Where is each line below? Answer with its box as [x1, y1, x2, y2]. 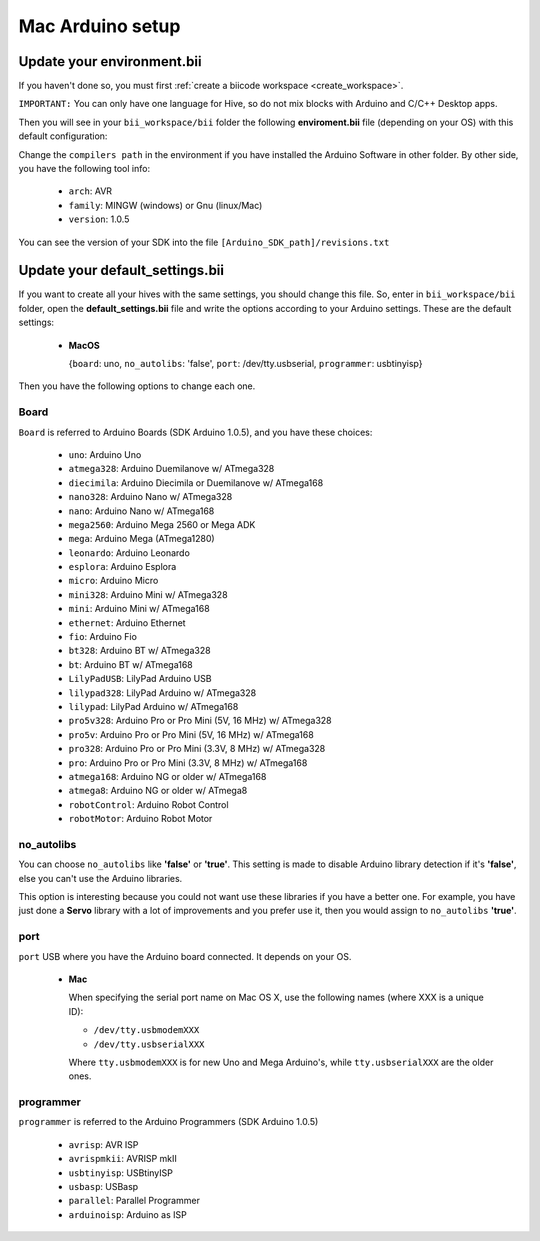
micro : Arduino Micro [68, 575, 159, 587]
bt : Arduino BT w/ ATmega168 [68, 658, 194, 670]
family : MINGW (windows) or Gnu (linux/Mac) [68, 199, 263, 211]
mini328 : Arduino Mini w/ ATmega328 [68, 588, 229, 600]
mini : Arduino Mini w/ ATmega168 [68, 603, 210, 615]
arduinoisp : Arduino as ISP [68, 1208, 187, 1220]
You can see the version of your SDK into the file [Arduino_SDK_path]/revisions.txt [18, 236, 390, 248]
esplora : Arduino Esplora [68, 561, 177, 573]
